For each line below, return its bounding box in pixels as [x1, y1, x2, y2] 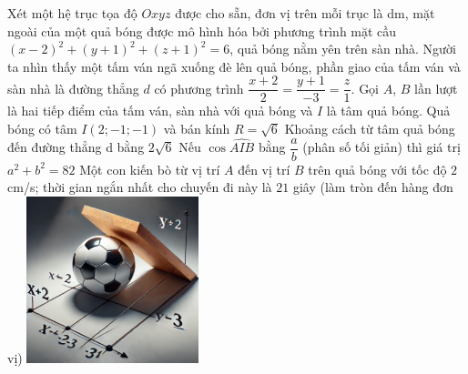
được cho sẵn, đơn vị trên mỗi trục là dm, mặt [175, 4, 435, 22]
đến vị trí [238, 159, 290, 178]
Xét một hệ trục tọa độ [7, 4, 137, 22]
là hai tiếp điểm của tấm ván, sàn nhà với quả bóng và [7, 101, 313, 120]
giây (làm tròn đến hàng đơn [292, 177, 453, 197]
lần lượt [414, 78, 458, 97]
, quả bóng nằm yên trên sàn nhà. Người [229, 39, 456, 58]
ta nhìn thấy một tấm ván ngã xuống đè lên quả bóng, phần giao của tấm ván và [7, 56, 461, 76]
